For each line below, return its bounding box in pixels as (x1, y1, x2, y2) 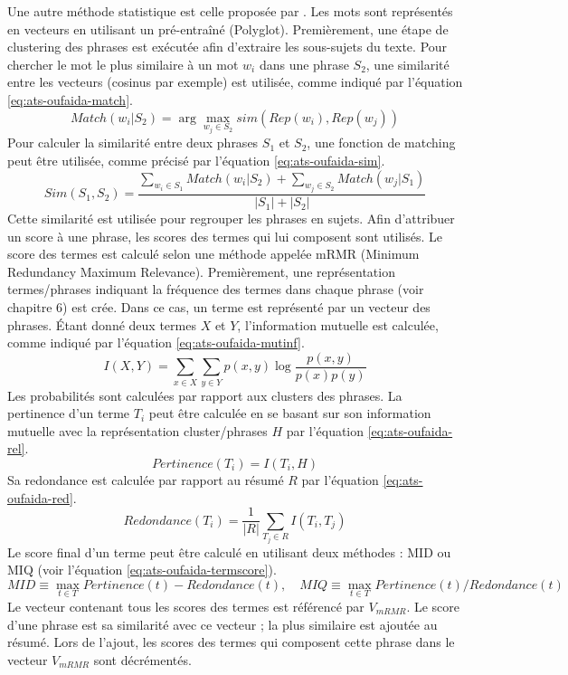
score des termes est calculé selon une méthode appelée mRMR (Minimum (7, 244, 420, 263)
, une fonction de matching (307, 133, 456, 152)
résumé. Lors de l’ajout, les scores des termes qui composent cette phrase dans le (7, 632, 455, 651)
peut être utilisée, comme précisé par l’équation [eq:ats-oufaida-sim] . (7, 151, 385, 170)
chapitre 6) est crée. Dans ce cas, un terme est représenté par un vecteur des (7, 298, 431, 317)
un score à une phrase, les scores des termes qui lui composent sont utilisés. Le (7, 226, 442, 245)
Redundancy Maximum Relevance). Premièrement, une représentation (7, 261, 395, 280)
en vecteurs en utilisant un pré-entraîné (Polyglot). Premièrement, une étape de (7, 19, 449, 38)
